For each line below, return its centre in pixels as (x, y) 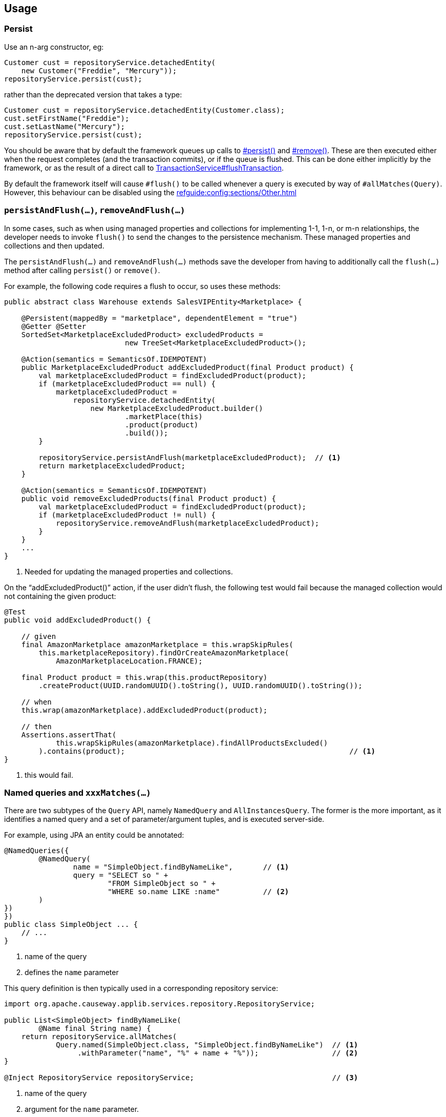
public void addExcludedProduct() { (78, 620)
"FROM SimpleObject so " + (162, 884)
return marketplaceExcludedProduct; (112, 466)
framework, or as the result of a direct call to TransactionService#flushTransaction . (144, 168)
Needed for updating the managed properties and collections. (129, 571)
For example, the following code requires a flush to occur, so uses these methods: (142, 286)
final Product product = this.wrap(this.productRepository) (144, 677)
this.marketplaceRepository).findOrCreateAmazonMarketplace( (164, 653)
